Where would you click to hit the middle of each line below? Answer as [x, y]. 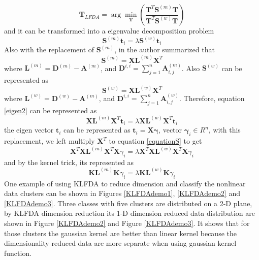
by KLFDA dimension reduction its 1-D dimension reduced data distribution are [130, 213]
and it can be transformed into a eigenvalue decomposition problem [109, 30]
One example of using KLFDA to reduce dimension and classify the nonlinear [125, 183]
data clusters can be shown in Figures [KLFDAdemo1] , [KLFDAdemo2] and [122, 193]
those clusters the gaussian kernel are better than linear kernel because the [120, 233]
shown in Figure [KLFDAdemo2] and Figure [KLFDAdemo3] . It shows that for [127, 223]
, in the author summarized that [165, 50]
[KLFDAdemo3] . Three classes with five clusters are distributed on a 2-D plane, [128, 203]
